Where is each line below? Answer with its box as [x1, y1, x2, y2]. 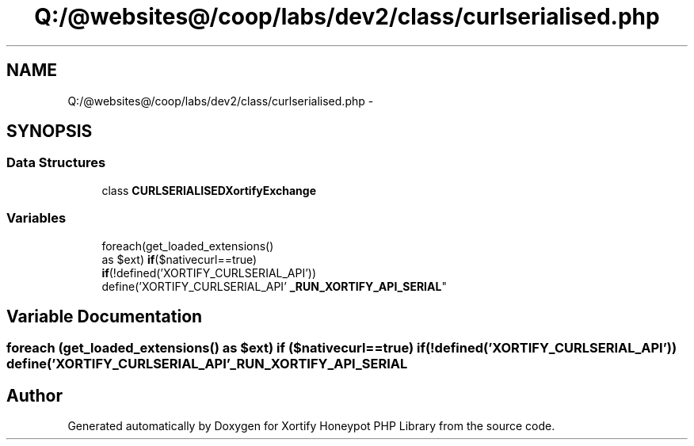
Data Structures [6, 154, 106, 171]
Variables [6, 210, 67, 227]
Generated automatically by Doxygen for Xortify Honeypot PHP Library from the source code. [67, 419, 555, 433]
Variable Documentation [6, 306, 203, 326]
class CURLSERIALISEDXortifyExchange [101, 183, 316, 197]
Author [6, 385, 63, 406]
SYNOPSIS [6, 121, 93, 142]
